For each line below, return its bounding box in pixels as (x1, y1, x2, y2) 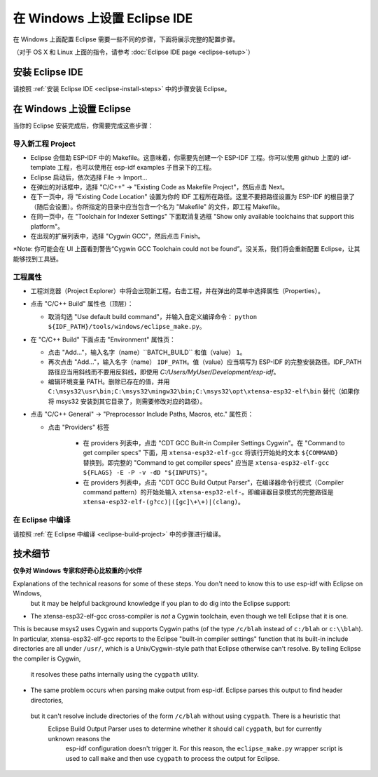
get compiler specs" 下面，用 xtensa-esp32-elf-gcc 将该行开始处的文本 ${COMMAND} (83, 449, 339, 457)
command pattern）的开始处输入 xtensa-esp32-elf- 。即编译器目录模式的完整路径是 (83, 487, 334, 496)
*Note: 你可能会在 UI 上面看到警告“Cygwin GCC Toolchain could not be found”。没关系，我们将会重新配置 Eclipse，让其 (13, 245, 360, 253)
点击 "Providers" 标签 (48, 423, 110, 431)
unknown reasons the (48, 734, 111, 743)
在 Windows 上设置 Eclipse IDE (13, 11, 193, 26)
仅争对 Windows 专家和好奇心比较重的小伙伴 (13, 567, 143, 575)
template (30, 163, 56, 172)
